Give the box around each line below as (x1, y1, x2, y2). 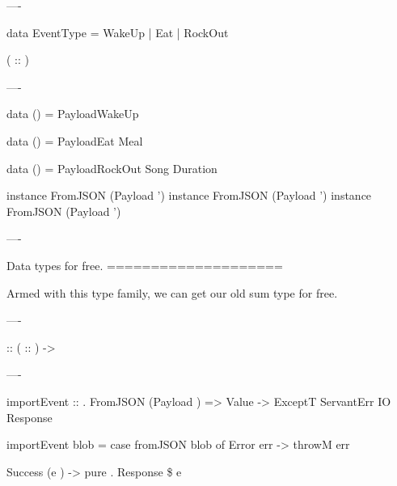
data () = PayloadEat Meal (6, 132, 143, 149)
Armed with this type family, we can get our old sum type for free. (6, 284, 338, 301)
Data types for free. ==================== (6, 256, 283, 273)
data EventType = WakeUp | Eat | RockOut (6, 23, 229, 40)
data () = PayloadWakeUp (6, 105, 139, 122)
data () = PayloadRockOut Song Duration (6, 159, 218, 176)
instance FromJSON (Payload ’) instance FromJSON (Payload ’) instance (6, 187, 372, 204)
